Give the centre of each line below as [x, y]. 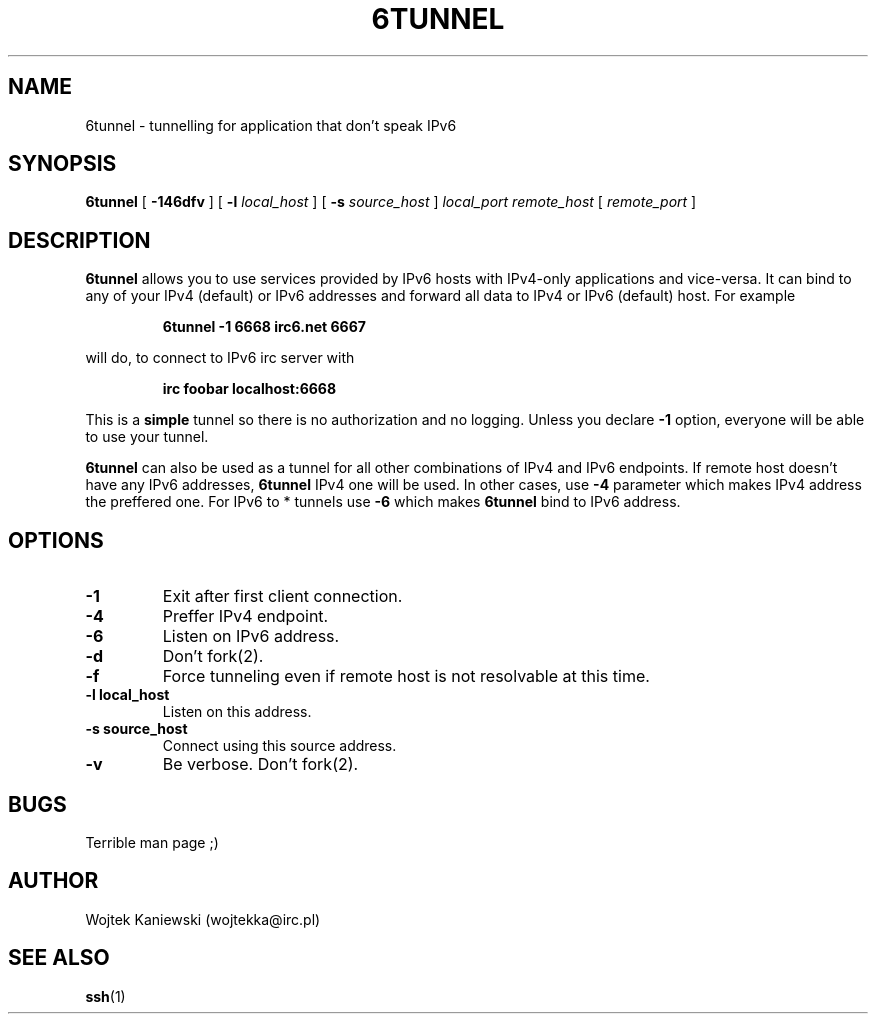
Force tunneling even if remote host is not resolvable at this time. [406, 676]
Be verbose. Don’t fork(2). [260, 764]
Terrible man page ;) [152, 842]
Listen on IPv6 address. [251, 636]
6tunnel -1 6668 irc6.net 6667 [264, 327]
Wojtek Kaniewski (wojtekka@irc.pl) [203, 919]
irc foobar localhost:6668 [249, 389]
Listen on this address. [237, 712]
